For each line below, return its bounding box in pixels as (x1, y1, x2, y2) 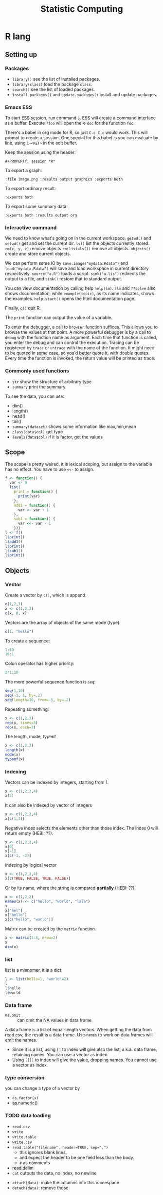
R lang (5, 31, 31, 42)
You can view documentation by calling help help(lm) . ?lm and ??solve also (5, 285, 156, 291)
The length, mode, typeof (5, 734, 56, 740)
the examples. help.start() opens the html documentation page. (5, 296, 136, 301)
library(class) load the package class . (12, 81, 92, 87)
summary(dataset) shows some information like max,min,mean (12, 424, 136, 429)
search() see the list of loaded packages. (12, 86, 95, 92)
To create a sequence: (5, 638, 50, 643)
